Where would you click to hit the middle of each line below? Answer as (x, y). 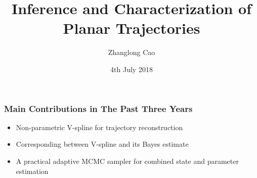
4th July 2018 (132, 69)
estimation (32, 171)
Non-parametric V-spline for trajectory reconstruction (99, 127)
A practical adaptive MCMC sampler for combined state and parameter (127, 161)
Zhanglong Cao (132, 52)
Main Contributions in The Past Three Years (98, 108)
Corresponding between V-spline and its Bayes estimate (102, 144)
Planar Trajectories (132, 28)
